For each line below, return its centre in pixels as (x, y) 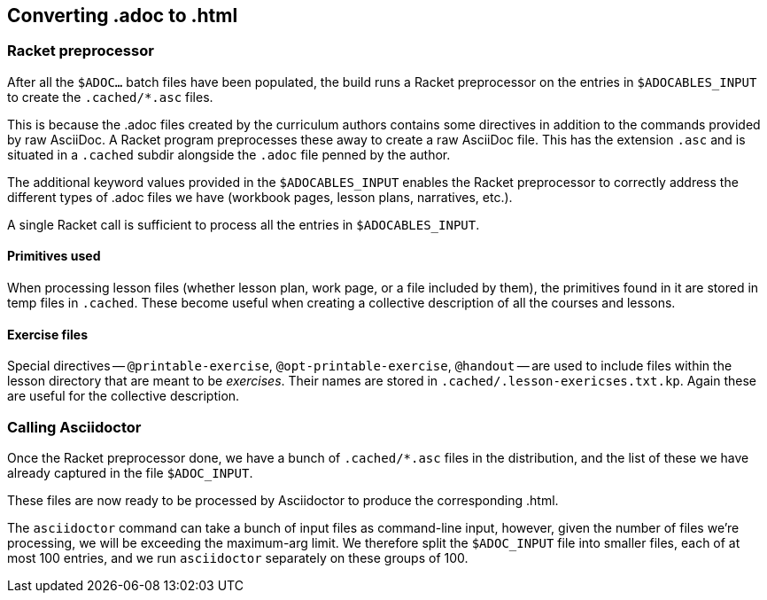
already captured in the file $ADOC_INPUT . (130, 472)
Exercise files (48, 334)
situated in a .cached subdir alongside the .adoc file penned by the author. (229, 154)
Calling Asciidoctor (74, 427)
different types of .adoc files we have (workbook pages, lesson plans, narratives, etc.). (260, 197)
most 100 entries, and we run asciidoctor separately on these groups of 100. (238, 557)
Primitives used (54, 256)
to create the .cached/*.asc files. (110, 97)
